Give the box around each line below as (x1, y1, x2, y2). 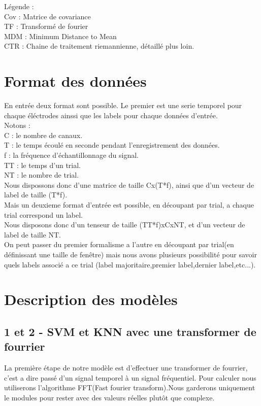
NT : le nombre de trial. (4, 170, 79, 180)
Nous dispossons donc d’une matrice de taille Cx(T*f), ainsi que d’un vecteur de (4, 179, 254, 190)
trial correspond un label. (4, 209, 83, 220)
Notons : (4, 120, 30, 130)
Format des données (4, 71, 147, 91)
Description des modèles (4, 289, 178, 310)
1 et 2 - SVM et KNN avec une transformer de (4, 323, 256, 339)
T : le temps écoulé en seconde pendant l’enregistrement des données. (4, 140, 220, 150)
